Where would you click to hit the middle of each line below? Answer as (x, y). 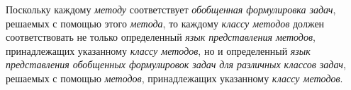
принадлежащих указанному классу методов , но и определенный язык (158, 50)
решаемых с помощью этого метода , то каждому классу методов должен (165, 23)
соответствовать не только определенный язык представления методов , (161, 37)
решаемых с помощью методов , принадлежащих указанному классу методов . (174, 78)
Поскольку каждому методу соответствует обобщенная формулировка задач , (171, 9)
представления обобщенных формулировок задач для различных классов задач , (176, 64)
